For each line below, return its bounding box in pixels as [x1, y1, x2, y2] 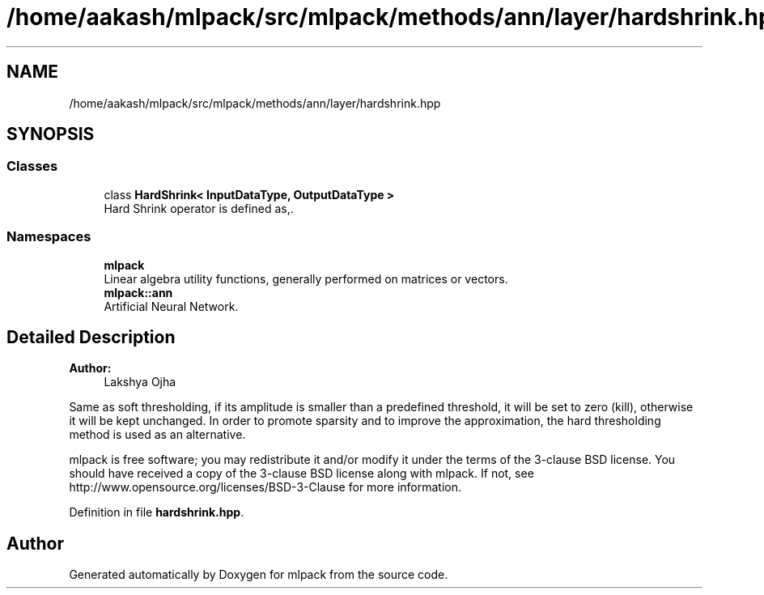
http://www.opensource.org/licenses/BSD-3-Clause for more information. [69, 480, 461, 495]
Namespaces [6, 228, 91, 245]
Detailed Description [6, 326, 176, 347]
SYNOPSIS [6, 124, 95, 145]
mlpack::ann [104, 285, 173, 300]
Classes [6, 158, 58, 175]
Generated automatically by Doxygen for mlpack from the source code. [69, 567, 448, 582]
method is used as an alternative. [69, 427, 246, 442]
